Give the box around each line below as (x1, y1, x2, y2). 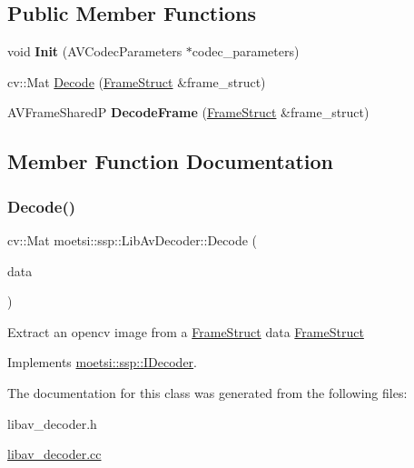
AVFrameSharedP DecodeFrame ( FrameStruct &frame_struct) (7, 103, 370, 122)
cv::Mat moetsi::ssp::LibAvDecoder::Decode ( (7, 230, 258, 249)
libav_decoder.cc (7, 444, 102, 463)
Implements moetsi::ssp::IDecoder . (7, 353, 197, 372)
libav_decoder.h (7, 413, 97, 433)
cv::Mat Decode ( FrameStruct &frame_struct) (7, 72, 266, 91)
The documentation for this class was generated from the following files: (7, 383, 408, 402)
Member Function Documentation (7, 147, 334, 175)
